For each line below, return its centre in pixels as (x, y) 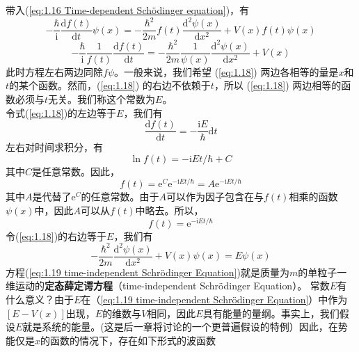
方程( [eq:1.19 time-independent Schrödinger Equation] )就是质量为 (147, 272)
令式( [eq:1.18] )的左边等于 (61, 112)
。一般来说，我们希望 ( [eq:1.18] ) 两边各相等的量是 (226, 71)
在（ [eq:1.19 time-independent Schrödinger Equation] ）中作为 (214, 299)
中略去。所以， (169, 210)
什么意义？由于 (40, 299)
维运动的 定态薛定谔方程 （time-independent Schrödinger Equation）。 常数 (168, 286)
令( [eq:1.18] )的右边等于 (56, 235)
